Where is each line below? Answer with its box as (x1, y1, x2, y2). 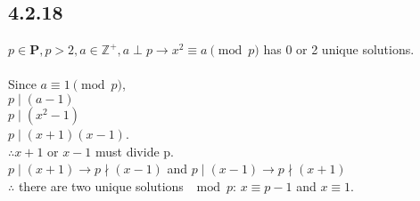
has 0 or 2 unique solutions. (263, 40, 415, 59)
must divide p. (95, 141, 174, 160)
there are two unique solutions (18, 176, 184, 195)
